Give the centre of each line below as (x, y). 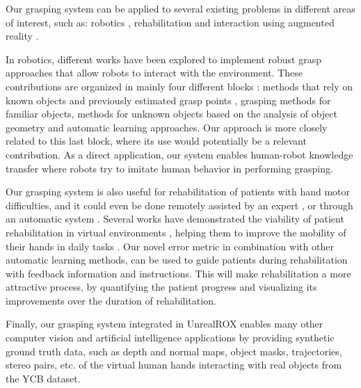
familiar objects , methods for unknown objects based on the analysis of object (171, 114)
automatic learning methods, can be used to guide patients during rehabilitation (177, 260)
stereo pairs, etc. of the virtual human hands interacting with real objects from (174, 365)
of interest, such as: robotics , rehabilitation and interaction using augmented (170, 22)
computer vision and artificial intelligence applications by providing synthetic (170, 338)
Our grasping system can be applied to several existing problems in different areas (180, 8)
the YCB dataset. (43, 378)
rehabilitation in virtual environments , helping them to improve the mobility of (176, 232)
